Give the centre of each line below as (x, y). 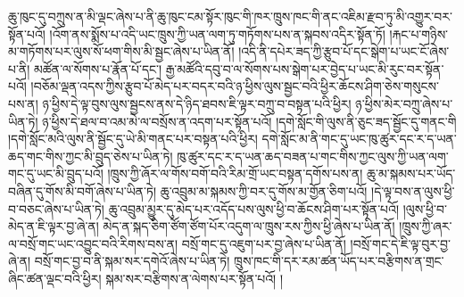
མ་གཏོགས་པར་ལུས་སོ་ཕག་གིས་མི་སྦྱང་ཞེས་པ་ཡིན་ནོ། (121, 51)
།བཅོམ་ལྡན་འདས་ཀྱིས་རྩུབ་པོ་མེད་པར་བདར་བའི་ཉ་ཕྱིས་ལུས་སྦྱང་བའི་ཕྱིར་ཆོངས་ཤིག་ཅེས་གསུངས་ (235, 86)
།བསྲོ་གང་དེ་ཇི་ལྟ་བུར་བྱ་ (400, 243)
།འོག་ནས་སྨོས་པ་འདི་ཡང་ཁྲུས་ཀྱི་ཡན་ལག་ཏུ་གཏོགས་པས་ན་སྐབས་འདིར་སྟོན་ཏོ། (217, 33)
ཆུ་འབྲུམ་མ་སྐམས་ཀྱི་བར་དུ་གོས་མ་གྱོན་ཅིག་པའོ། (264, 190)
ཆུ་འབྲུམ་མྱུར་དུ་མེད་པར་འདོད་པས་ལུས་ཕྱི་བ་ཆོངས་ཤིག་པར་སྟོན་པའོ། (254, 208)
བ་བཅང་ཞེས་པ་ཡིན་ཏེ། (56, 208)
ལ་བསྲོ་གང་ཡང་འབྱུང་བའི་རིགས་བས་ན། (93, 243)
